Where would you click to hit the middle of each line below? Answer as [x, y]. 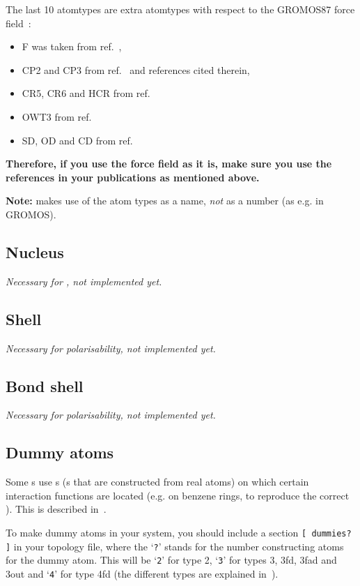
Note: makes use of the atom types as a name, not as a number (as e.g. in [165, 201]
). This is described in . [56, 509]
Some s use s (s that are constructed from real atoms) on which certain [157, 482]
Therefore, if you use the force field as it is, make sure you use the [169, 164]
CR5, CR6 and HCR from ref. [86, 93]
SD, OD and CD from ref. [77, 140]
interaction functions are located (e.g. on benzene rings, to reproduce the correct [178, 495]
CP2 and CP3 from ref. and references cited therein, [136, 69]
